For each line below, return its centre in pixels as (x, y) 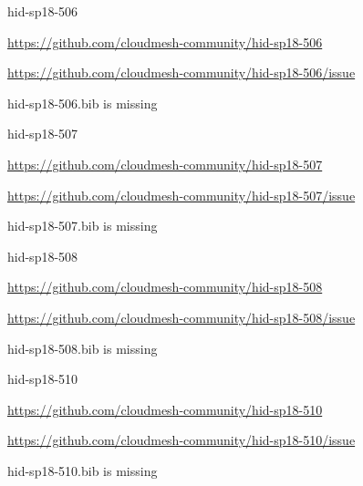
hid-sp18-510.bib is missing (83, 470)
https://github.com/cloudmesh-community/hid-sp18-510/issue (181, 440)
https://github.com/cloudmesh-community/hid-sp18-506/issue (181, 72)
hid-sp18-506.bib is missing (83, 103)
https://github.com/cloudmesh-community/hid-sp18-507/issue (181, 195)
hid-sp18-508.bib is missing (83, 348)
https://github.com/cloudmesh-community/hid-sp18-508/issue (181, 317)
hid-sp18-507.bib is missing (83, 226)
